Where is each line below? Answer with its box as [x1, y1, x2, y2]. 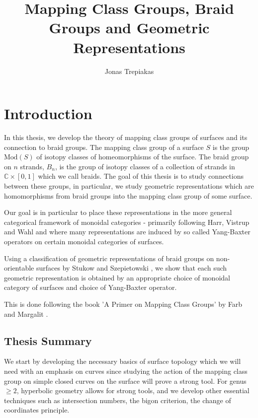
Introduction [4, 103, 92, 124]
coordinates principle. [4, 405, 70, 415]
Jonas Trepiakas [104, 66, 154, 76]
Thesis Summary [4, 333, 92, 348]
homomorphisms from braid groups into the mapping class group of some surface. [4, 190, 253, 201]
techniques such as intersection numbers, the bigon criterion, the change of [4, 395, 231, 405]
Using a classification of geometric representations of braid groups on [4, 253, 214, 263]
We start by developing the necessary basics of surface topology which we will [4, 356, 241, 366]
